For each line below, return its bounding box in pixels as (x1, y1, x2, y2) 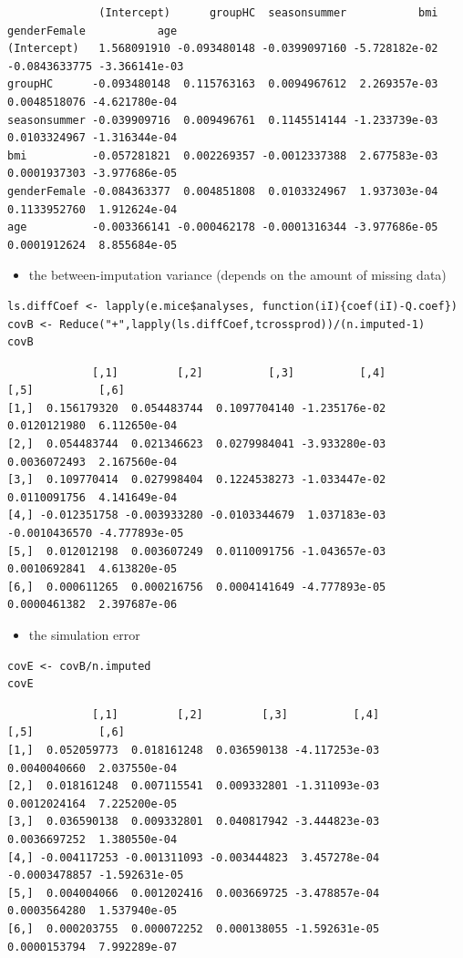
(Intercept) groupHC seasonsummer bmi (98, 6, 438, 19)
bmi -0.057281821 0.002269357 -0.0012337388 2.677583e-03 (7, 149, 438, 162)
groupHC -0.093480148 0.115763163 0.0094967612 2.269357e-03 (7, 77, 438, 91)
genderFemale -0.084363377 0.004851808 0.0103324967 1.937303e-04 (7, 184, 438, 198)
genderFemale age (7, 24, 178, 37)
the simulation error (28, 625, 140, 644)
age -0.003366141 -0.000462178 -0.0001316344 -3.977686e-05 (7, 221, 438, 234)
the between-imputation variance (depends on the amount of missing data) (28, 265, 447, 284)
